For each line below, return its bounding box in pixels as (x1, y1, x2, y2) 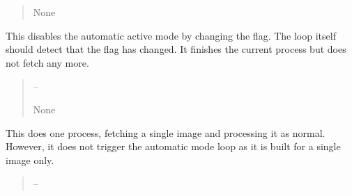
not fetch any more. (6, 55, 89, 70)
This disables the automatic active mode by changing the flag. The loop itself (6, 28, 336, 42)
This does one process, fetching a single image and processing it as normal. (6, 125, 326, 140)
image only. (6, 152, 54, 167)
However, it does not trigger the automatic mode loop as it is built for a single (6, 139, 341, 154)
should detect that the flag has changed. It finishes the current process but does (6, 42, 346, 56)
